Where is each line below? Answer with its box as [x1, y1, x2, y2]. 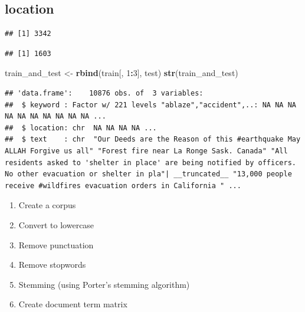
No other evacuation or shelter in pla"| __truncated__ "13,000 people [5, 170, 292, 179]
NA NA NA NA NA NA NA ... [5, 112, 106, 121]
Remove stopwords [18, 258, 86, 271]
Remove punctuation [18, 238, 94, 251]
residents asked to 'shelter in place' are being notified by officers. [5, 158, 296, 167]
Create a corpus [18, 199, 76, 211]
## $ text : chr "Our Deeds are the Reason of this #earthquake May [5, 135, 301, 144]
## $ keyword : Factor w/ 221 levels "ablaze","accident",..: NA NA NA [5, 100, 296, 109]
